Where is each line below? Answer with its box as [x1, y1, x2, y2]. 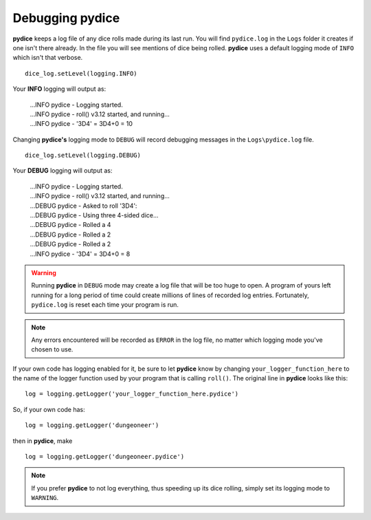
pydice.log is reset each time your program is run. [31, 301, 179, 309]
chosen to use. [31, 345, 74, 354]
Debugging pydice [12, 10, 120, 25]
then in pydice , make [12, 437, 73, 445]
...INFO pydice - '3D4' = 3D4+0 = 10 [30, 120, 133, 128]
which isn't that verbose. [12, 54, 83, 62]
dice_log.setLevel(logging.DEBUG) [25, 151, 141, 160]
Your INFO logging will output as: [12, 85, 106, 93]
